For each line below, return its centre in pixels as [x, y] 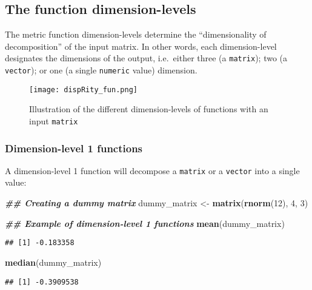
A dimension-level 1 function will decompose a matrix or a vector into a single [152, 170]
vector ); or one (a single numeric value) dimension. [101, 70]
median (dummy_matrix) [53, 262]
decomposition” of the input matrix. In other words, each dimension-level [141, 46]
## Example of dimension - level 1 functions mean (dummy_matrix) [145, 223]
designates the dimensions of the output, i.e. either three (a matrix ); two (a [146, 58]
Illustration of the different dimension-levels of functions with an [149, 109]
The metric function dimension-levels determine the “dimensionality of [136, 34]
